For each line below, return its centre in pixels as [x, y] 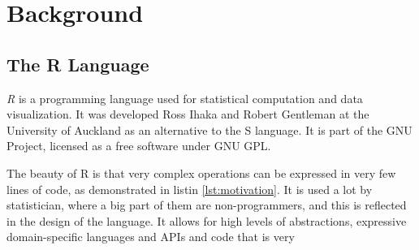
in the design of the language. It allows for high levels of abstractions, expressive [207, 220]
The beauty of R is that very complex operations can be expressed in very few [201, 172]
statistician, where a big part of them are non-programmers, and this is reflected [207, 205]
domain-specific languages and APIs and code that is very [151, 237]
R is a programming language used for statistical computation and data [185, 98]
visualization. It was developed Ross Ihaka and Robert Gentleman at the [188, 114]
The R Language [78, 64]
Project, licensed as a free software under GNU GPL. [139, 146]
